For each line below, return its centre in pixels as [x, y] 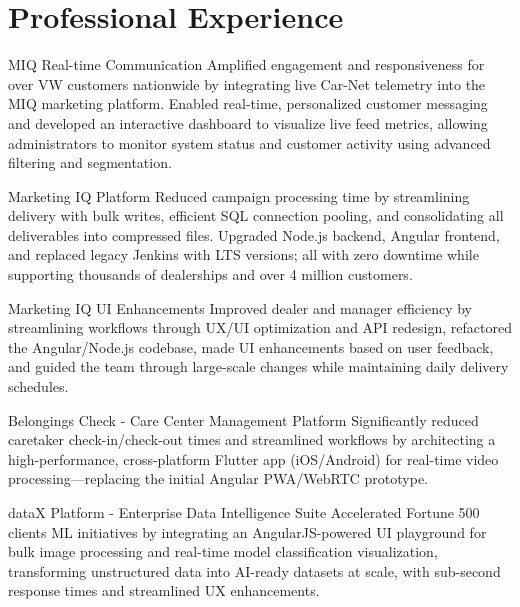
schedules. [38, 386]
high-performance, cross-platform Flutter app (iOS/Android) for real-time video [253, 458]
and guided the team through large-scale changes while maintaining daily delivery [258, 366]
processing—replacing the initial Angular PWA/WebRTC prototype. [218, 478]
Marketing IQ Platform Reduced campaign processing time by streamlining [239, 195]
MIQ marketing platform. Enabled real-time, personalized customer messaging [248, 103]
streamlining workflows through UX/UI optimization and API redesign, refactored [260, 327]
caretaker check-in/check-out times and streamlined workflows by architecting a [252, 439]
